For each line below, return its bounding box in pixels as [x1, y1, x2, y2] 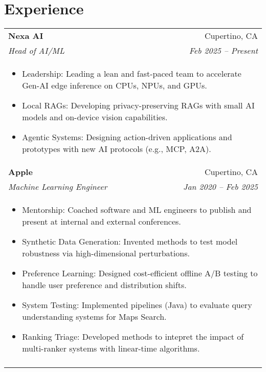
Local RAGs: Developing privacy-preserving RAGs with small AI [22, 99, 255, 112]
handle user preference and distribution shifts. [22, 279, 187, 291]
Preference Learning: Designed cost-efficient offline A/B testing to [22, 267, 258, 279]
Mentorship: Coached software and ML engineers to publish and [22, 204, 252, 216]
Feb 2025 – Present [189, 45, 258, 57]
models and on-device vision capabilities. [22, 111, 168, 123]
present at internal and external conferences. [22, 215, 181, 228]
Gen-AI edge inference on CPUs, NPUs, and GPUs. [22, 79, 207, 92]
